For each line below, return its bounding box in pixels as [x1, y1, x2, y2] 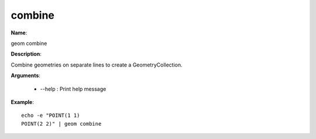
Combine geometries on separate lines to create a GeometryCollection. [11, 61, 183, 68]
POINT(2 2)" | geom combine [21, 120, 102, 127]
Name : [11, 29, 28, 36]
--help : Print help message [40, 85, 107, 92]
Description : [11, 50, 42, 58]
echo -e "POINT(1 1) [21, 112, 80, 119]
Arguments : [11, 72, 41, 79]
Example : [11, 98, 35, 105]
